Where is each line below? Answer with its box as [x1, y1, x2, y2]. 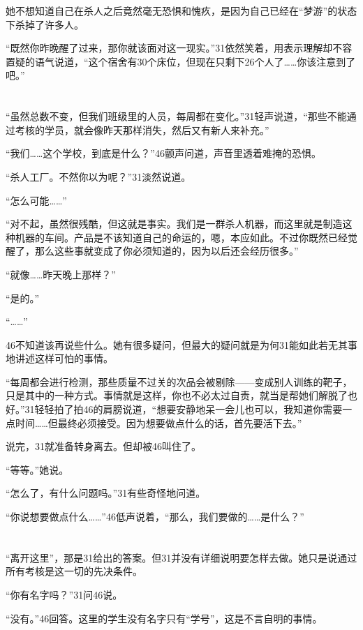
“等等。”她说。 [6, 462, 69, 477]
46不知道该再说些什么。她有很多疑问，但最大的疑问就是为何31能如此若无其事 [6, 337, 357, 352]
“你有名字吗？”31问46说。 [6, 587, 123, 601]
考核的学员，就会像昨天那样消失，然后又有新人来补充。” [15, 122, 269, 137]
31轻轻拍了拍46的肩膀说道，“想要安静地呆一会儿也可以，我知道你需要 [24, 402, 343, 417]
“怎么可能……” [6, 193, 67, 207]
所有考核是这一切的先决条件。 [6, 564, 142, 578]
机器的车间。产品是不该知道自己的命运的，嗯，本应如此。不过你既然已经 [15, 230, 348, 244]
